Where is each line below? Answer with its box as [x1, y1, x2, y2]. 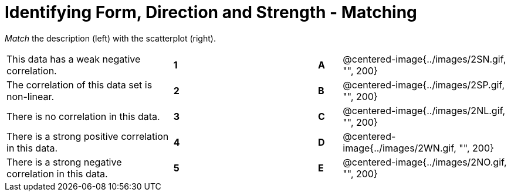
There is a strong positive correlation [6, 130, 169, 142]
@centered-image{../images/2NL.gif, [343, 104, 506, 116]
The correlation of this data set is [6, 78, 153, 91]
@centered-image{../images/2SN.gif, [343, 53, 506, 65]
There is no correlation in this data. [6, 110, 160, 122]
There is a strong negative [6, 156, 122, 168]
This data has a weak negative [6, 53, 141, 65]
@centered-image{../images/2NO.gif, [343, 156, 507, 168]
